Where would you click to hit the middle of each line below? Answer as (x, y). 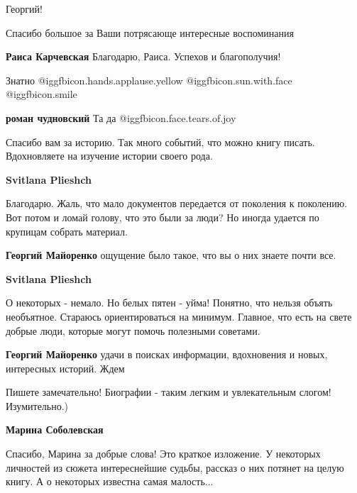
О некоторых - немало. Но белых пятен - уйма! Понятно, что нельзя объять (169, 303)
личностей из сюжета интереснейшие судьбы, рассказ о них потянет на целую (175, 467)
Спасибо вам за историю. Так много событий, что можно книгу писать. (160, 142)
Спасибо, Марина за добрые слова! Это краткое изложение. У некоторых (163, 454)
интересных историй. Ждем (65, 368)
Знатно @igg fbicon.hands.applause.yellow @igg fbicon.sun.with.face (149, 80)
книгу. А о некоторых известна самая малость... (110, 481)
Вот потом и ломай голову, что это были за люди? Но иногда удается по (163, 217)
